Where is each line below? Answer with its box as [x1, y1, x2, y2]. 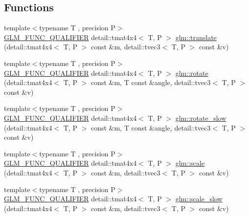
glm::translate [175, 32, 217, 42]
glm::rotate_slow [175, 112, 226, 123]
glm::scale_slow [175, 194, 223, 204]
